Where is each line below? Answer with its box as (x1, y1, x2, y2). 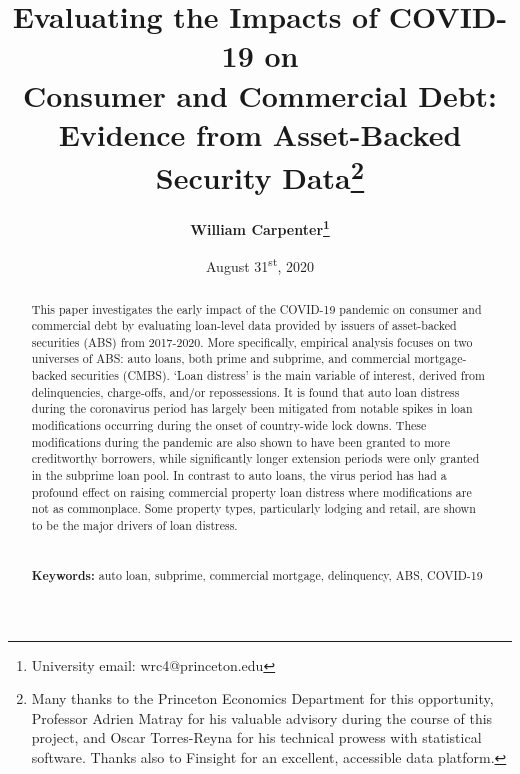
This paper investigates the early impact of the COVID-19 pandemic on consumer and (31, 300, 482, 317)
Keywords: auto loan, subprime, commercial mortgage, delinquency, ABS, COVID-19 (31, 567, 483, 584)
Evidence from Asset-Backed (58, 113, 462, 154)
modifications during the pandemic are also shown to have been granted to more (31, 433, 450, 450)
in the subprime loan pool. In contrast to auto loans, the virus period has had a (31, 467, 447, 484)
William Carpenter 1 (190, 216, 330, 239)
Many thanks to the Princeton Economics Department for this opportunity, (31, 688, 494, 709)
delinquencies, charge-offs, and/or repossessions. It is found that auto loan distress (31, 383, 460, 400)
